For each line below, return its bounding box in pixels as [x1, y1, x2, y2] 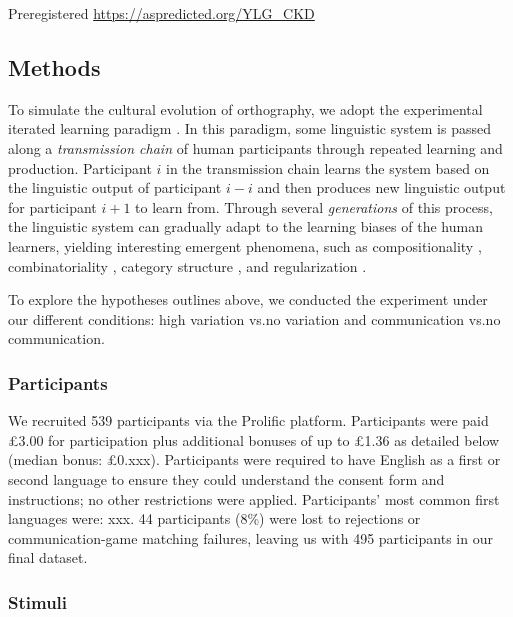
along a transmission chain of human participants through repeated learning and [8, 137, 503, 158]
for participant [8, 196, 97, 217]
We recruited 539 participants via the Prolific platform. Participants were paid [8, 410, 489, 431]
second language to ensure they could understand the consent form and [8, 468, 445, 489]
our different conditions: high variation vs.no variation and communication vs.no [8, 308, 501, 329]
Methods [8, 51, 101, 82]
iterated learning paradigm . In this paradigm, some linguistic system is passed [8, 118, 491, 139]
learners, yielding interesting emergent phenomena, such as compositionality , [8, 235, 482, 256]
